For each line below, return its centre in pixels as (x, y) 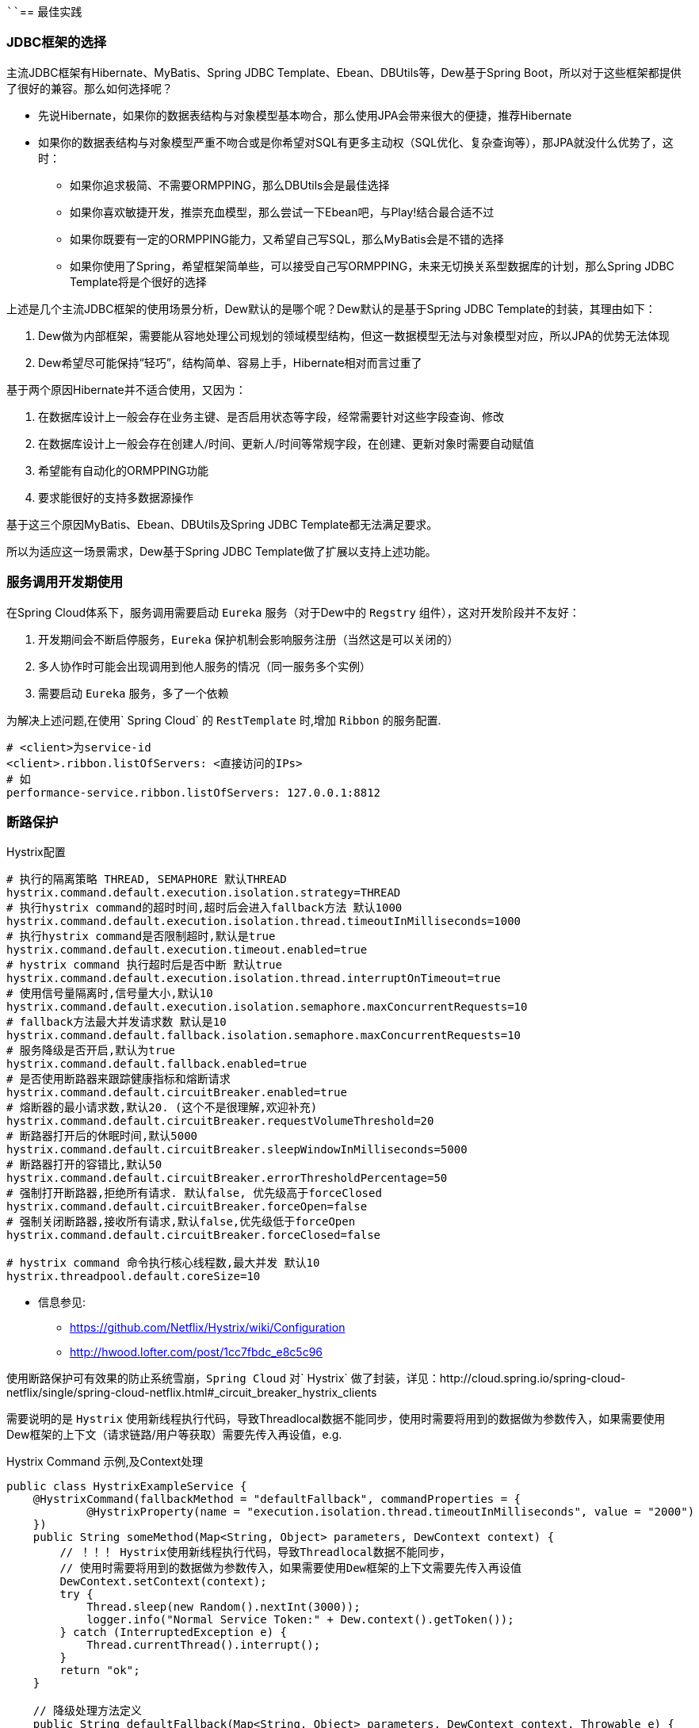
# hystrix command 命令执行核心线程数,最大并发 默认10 (163, 1263)
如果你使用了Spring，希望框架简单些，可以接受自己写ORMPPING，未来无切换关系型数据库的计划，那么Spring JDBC (372, 266)
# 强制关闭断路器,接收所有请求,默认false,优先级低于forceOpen (181, 1222)
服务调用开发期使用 (65, 582)
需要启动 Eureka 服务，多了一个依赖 (134, 693)
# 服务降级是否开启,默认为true (91, 1051)
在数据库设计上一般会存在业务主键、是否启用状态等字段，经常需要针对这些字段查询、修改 (271, 416)
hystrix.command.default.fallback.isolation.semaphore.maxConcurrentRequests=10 (264, 1036)
